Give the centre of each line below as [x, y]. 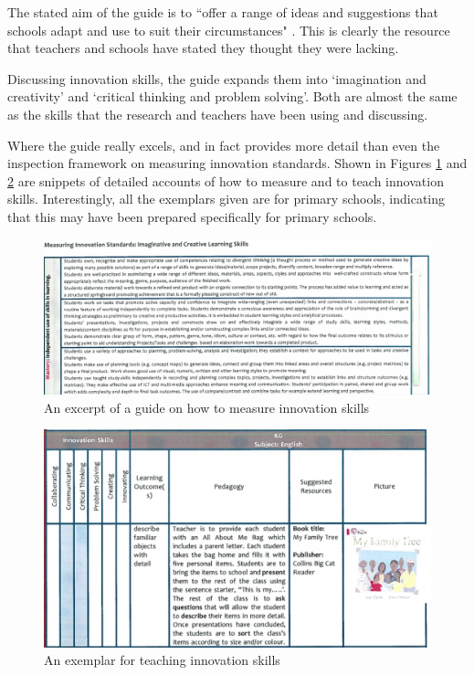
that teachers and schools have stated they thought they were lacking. [203, 48]
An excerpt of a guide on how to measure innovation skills [207, 407]
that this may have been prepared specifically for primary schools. [192, 216]
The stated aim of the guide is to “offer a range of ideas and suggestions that [223, 12]
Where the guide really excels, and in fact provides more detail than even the [224, 145]
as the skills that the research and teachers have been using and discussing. [218, 114]
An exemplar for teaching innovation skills [162, 660]
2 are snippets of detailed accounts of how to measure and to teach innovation [226, 180]
